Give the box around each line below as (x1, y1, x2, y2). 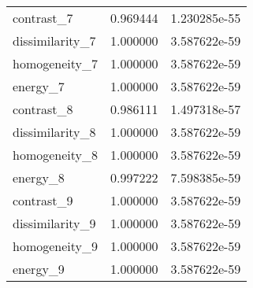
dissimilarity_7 (13, 31, 96, 50)
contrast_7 (13, 9, 73, 27)
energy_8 (13, 168, 65, 186)
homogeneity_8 (13, 146, 99, 164)
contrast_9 (13, 191, 73, 209)
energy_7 (13, 77, 65, 95)
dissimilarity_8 (13, 123, 96, 141)
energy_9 (13, 260, 65, 278)
